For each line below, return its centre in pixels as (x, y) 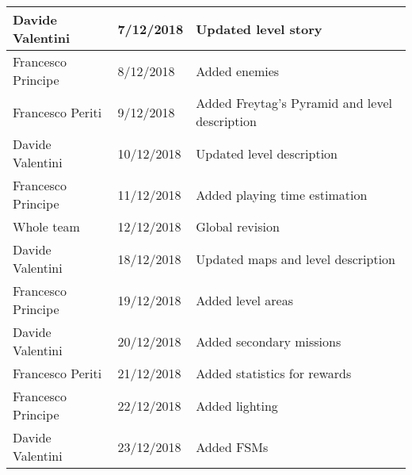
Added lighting (237, 405)
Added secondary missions (269, 341)
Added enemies (238, 71)
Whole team (46, 226)
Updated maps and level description (296, 259)
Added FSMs (232, 446)
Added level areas (244, 300)
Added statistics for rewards (274, 373)
